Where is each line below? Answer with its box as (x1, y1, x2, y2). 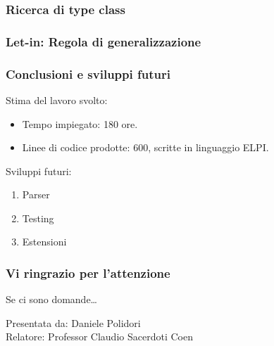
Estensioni (22, 234, 67, 249)
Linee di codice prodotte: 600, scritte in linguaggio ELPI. (22, 140, 269, 155)
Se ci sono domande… (6, 292, 98, 307)
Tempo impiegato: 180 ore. (22, 116, 138, 131)
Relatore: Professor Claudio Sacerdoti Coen (6, 329, 193, 344)
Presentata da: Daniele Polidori (6, 315, 141, 330)
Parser (22, 187, 50, 202)
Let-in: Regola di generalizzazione (6, 32, 201, 50)
